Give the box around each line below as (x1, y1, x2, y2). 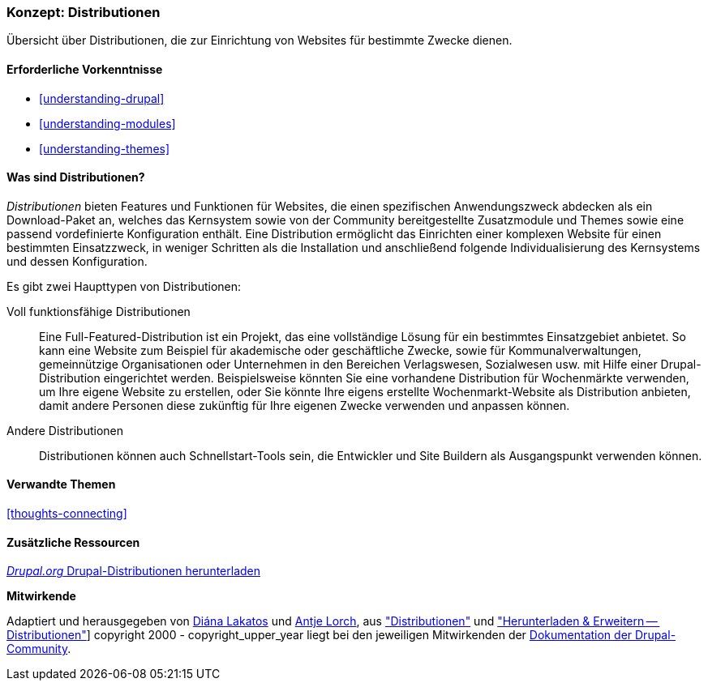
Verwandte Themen (6, 477, 116, 492)
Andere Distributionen (6, 423, 123, 437)
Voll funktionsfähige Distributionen (6, 304, 191, 318)
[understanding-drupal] (39, 91, 165, 105)
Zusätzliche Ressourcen (6, 535, 140, 549)
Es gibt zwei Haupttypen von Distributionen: (6, 279, 242, 293)
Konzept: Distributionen (6, 4, 161, 20)
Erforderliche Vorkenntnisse (6, 62, 163, 76)
